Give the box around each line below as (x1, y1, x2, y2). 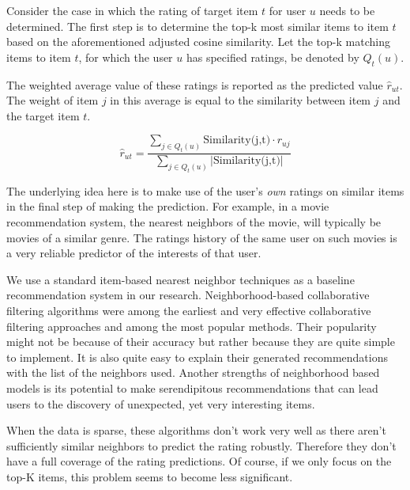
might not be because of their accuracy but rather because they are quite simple (6, 333, 395, 350)
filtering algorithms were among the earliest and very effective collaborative (6, 302, 371, 319)
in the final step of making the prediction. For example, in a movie (6, 198, 329, 215)
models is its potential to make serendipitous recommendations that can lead (6, 380, 378, 397)
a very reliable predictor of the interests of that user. (6, 245, 261, 261)
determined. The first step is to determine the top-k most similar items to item (6, 17, 389, 34)
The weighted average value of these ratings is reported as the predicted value (6, 76, 383, 93)
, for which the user (78, 48, 173, 65)
